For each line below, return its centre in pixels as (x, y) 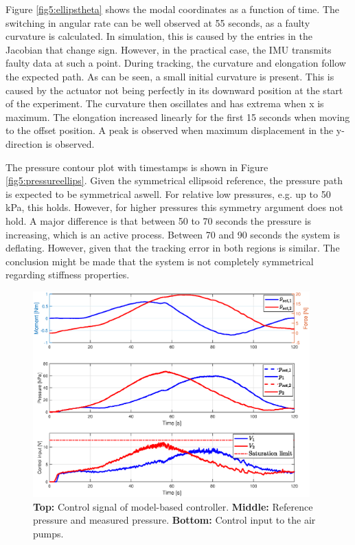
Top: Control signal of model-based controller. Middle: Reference (173, 506)
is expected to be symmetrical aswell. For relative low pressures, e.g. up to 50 (168, 193)
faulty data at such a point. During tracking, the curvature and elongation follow (176, 63)
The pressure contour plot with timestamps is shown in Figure (137, 167)
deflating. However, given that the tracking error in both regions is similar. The (173, 248)
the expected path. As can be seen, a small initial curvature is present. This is (170, 76)
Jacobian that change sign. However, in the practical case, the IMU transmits (169, 49)
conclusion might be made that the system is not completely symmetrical (160, 261)
